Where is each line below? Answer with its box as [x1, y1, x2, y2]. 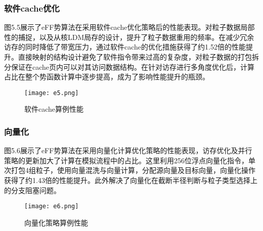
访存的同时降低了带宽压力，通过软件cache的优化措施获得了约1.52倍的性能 [4, 41, 246, 52]
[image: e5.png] [24, 89, 79, 97]
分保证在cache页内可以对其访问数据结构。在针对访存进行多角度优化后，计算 [4, 61, 255, 72]
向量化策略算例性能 [24, 217, 88, 227]
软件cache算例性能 [24, 104, 84, 114]
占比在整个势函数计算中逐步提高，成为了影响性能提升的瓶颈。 [4, 71, 209, 82]
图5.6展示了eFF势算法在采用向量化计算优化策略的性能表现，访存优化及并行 [4, 145, 252, 156]
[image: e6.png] [24, 203, 79, 210]
